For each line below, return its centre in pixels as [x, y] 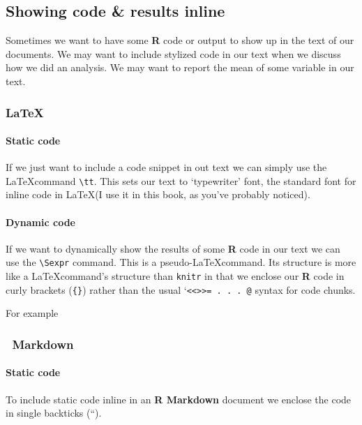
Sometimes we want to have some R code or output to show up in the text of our [180, 40]
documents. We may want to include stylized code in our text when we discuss [173, 53]
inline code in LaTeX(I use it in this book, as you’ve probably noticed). [158, 194]
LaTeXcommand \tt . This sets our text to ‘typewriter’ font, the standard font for [181, 180]
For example [32, 313]
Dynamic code [40, 222]
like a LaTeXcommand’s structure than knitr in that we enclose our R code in [175, 276]
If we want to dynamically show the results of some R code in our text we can [173, 248]
